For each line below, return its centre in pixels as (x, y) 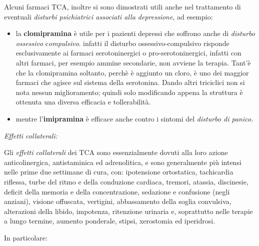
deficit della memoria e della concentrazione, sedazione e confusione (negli (117, 191)
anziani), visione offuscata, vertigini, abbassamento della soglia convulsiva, (118, 201)
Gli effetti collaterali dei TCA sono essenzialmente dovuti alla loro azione (116, 152)
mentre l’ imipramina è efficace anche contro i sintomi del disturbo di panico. (134, 118)
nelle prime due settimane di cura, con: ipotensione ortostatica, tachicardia (119, 172)
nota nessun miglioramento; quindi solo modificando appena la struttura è (129, 92)
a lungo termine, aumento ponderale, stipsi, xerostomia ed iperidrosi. (110, 221)
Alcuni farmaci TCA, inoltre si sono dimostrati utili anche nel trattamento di (122, 6)
